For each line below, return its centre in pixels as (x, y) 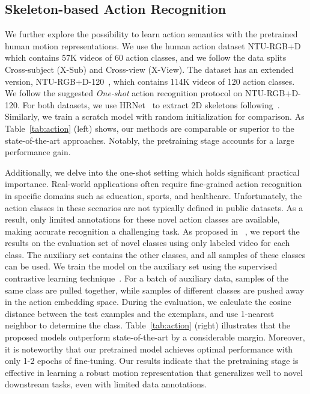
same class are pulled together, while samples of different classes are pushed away (155, 290)
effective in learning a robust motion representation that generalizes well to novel (154, 372)
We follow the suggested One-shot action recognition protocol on (124, 93)
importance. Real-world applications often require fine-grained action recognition (153, 184)
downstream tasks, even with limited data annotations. (106, 384)
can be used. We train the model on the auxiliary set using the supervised (141, 266)
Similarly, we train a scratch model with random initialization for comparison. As (155, 116)
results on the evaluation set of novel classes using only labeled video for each (147, 243)
